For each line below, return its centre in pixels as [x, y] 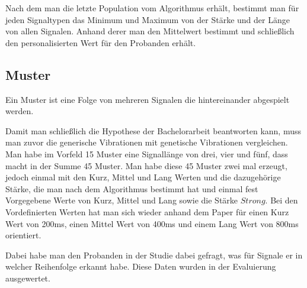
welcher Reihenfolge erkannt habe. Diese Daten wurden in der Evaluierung [141, 266]
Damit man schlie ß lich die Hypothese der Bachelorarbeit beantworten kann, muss [153, 130]
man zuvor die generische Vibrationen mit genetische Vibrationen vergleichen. [147, 142]
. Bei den [282, 200]
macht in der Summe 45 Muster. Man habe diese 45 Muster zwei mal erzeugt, [146, 165]
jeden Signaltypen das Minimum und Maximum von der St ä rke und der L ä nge [148, 19]
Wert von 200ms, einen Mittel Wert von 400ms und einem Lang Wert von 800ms [152, 223]
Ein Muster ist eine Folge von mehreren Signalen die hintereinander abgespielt [148, 99]
